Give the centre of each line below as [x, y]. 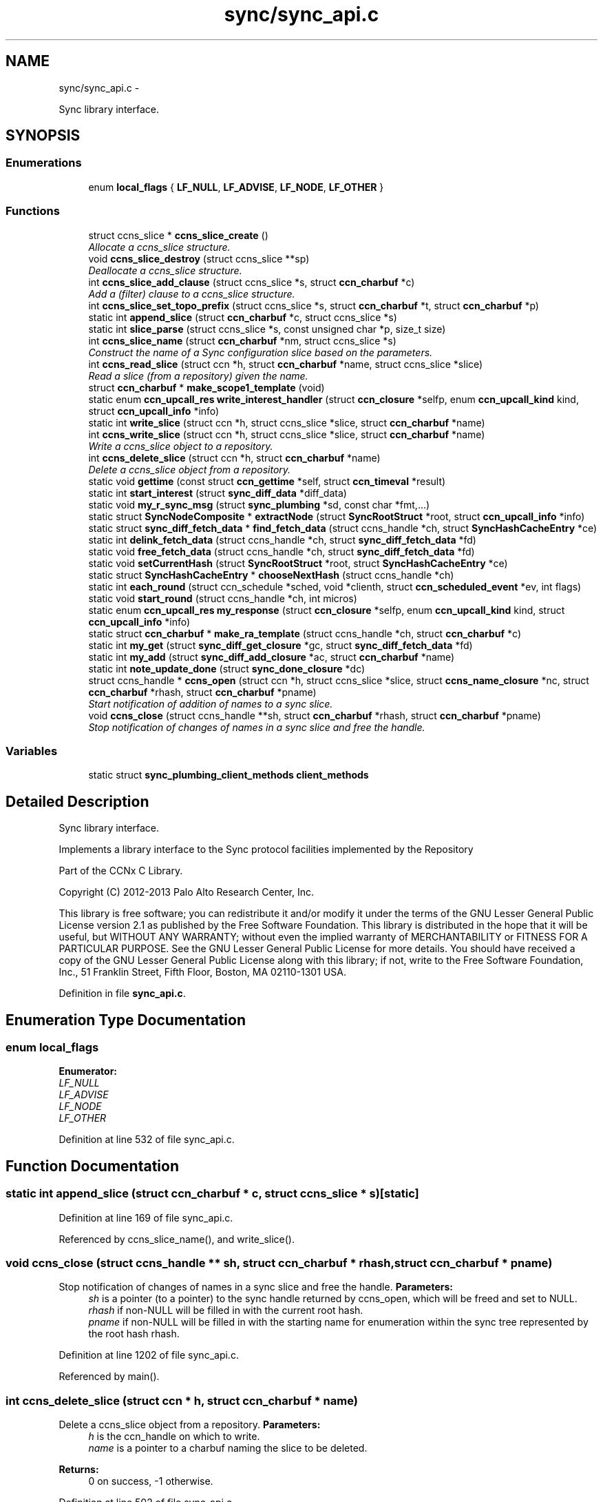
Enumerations [44, 163]
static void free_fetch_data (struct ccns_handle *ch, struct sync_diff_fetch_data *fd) [282, 551]
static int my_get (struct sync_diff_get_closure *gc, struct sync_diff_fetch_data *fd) [281, 645]
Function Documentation [92, 1166]
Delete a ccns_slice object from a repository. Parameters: [190, 1425]
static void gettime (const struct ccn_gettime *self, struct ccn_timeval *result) [267, 481]
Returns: [79, 1470]
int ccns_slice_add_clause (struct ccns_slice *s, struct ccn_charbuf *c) [252, 282]
